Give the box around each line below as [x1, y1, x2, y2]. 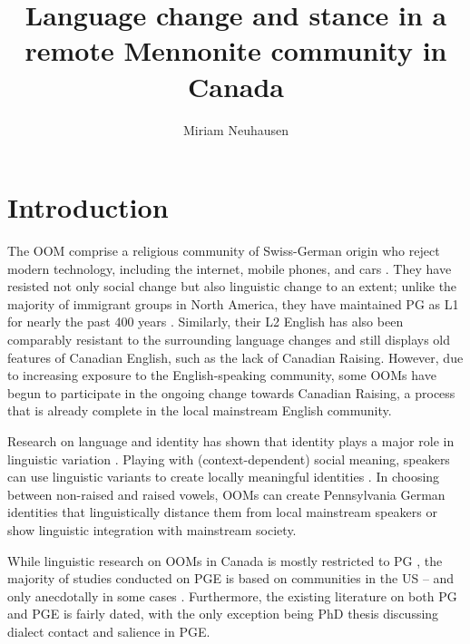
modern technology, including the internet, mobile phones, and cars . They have [7, 259, 452, 278]
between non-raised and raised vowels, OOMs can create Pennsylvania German [7, 484, 446, 503]
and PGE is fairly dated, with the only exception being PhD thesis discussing [7, 604, 439, 623]
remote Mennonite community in [24, 32, 447, 69]
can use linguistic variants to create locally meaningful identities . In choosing [7, 467, 440, 486]
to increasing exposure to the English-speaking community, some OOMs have [7, 366, 436, 385]
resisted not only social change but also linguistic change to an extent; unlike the [7, 277, 457, 296]
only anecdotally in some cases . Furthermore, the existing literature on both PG [7, 586, 457, 605]
